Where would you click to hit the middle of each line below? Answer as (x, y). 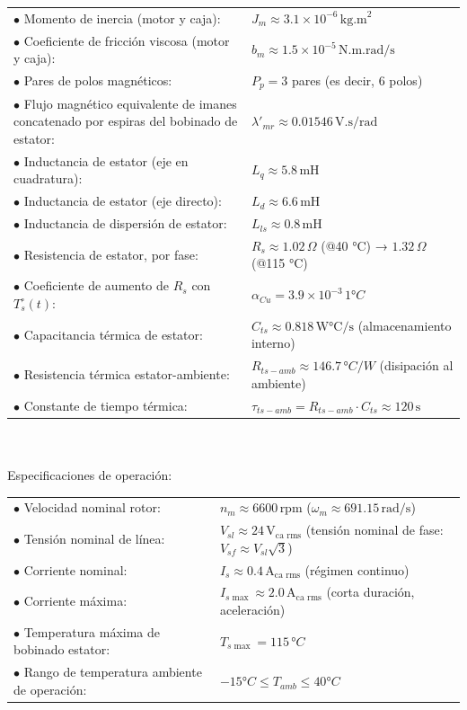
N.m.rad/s (367, 51)
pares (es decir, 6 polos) (357, 80)
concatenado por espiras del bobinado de (126, 121)
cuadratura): (48, 178)
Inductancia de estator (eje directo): (123, 201)
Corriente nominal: (75, 569)
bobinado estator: (62, 649)
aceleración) (252, 609)
